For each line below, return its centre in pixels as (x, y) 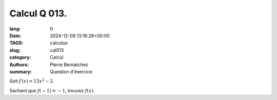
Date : (15, 35)
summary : (21, 71)
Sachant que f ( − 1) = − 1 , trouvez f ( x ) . (52, 90)
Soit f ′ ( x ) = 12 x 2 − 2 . (32, 81)
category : (20, 57)
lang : (15, 29)
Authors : (19, 65)
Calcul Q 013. (38, 13)
